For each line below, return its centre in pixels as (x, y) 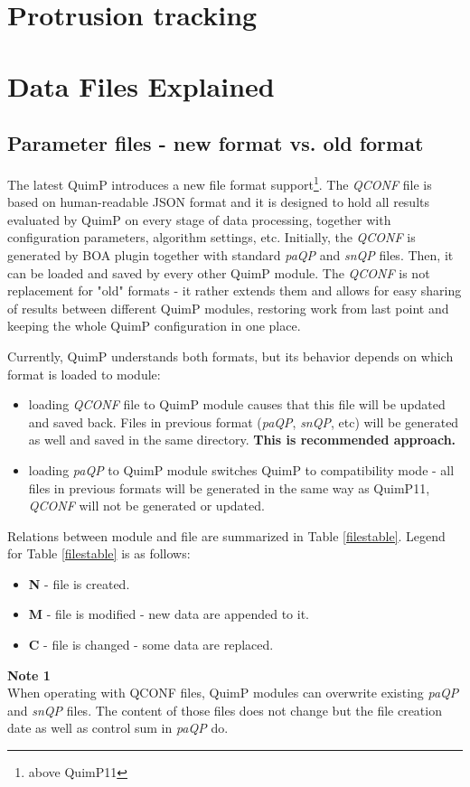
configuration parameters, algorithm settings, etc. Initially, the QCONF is (211, 237)
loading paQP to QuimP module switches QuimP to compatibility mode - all (241, 469)
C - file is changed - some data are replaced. (151, 645)
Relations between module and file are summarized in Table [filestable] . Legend (226, 535)
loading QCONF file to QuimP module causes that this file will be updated (237, 404)
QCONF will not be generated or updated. (146, 506)
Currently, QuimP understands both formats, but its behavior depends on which (230, 356)
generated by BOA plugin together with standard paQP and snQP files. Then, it (230, 254)
